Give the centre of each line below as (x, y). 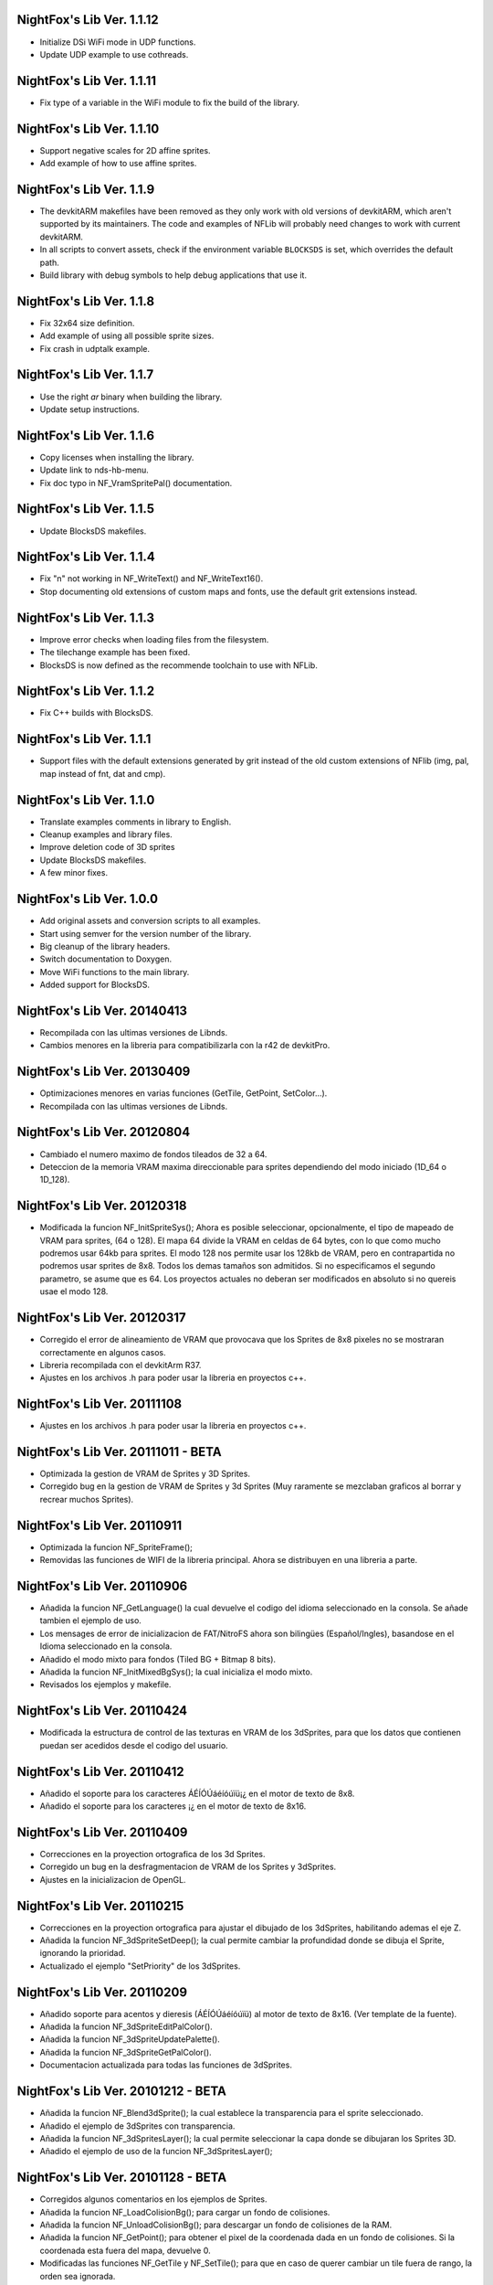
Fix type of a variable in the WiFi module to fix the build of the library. (170, 102)
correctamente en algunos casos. (103, 1352)
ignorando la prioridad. (83, 1953)
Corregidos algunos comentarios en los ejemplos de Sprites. (154, 2199)
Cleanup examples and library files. (106, 834)
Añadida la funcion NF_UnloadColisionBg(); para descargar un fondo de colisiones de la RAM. (216, 2225)
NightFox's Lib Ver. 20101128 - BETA (122, 2178)
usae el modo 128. (74, 1291)
